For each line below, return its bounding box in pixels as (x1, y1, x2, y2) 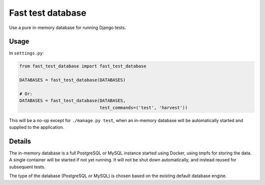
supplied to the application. (9, 124, 64, 130)
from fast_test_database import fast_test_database (19, 63, 147, 69)
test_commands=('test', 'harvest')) (99, 105, 188, 110)
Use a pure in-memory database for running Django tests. (9, 25, 126, 31)
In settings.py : (9, 50, 44, 56)
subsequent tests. (9, 164, 46, 170)
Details (9, 137, 31, 145)
